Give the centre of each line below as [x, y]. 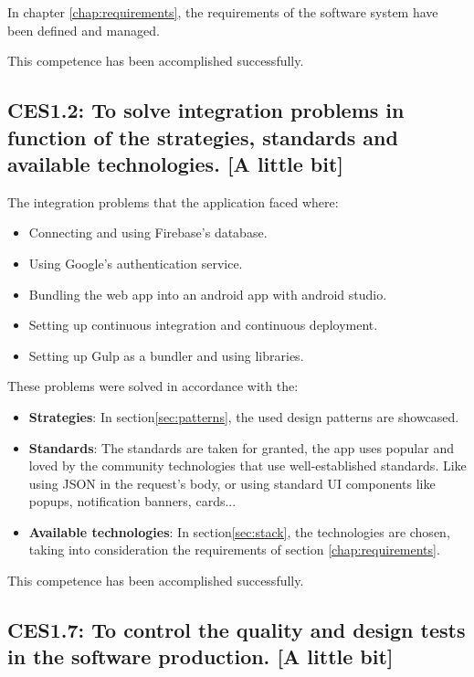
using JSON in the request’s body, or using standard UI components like [232, 483]
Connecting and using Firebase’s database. [148, 233]
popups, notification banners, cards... [132, 501]
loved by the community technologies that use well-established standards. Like [248, 465]
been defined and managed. [84, 30]
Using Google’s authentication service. [136, 263]
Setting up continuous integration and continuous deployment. [203, 325]
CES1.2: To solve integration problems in [206, 110]
